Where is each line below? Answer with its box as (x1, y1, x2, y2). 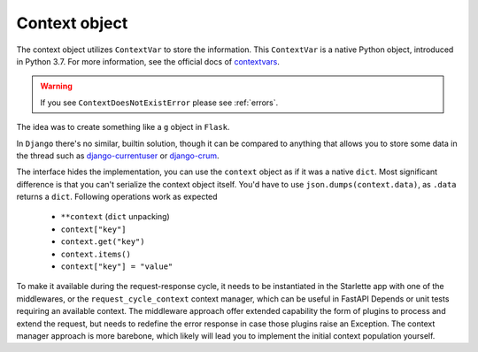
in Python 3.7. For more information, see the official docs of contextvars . (16, 56, 281, 66)
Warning (40, 80, 73, 92)
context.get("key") (60, 237, 145, 247)
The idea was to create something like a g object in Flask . (16, 122, 230, 133)
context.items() (60, 249, 132, 259)
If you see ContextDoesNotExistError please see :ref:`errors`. (40, 97, 279, 108)
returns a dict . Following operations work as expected (16, 191, 218, 203)
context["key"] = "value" (60, 262, 173, 272)
